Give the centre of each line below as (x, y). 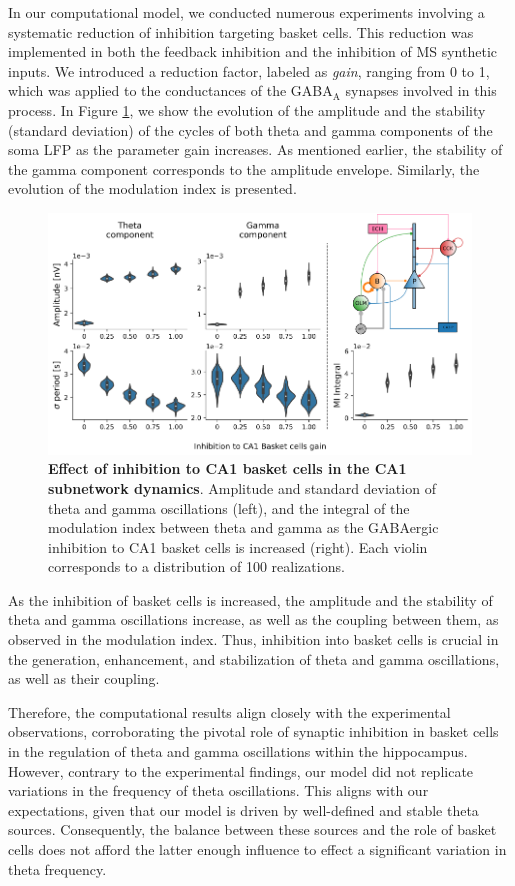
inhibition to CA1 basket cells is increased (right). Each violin (238, 546)
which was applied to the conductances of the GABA (170, 90)
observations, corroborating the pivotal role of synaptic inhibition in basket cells (253, 731)
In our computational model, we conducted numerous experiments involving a (246, 12)
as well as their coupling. (84, 678)
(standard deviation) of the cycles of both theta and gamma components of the (250, 129)
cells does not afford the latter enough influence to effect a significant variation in (257, 849)
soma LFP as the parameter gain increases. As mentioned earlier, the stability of (255, 149)
